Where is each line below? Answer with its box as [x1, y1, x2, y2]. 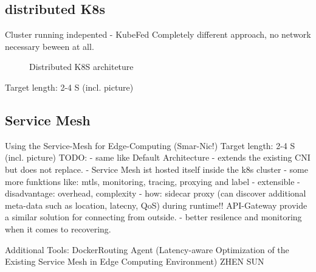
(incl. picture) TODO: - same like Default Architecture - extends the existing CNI [5, 151, 311, 164]
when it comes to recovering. [5, 222, 111, 235]
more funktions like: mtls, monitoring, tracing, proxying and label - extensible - [5, 175, 300, 187]
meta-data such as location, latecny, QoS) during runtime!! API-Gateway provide [5, 198, 307, 211]
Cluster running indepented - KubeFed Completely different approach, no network [5, 28, 311, 41]
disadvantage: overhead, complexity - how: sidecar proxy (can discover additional [5, 187, 306, 200]
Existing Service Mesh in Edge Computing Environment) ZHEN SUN [5, 255, 264, 268]
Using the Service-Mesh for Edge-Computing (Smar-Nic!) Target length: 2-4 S [5, 139, 295, 152]
